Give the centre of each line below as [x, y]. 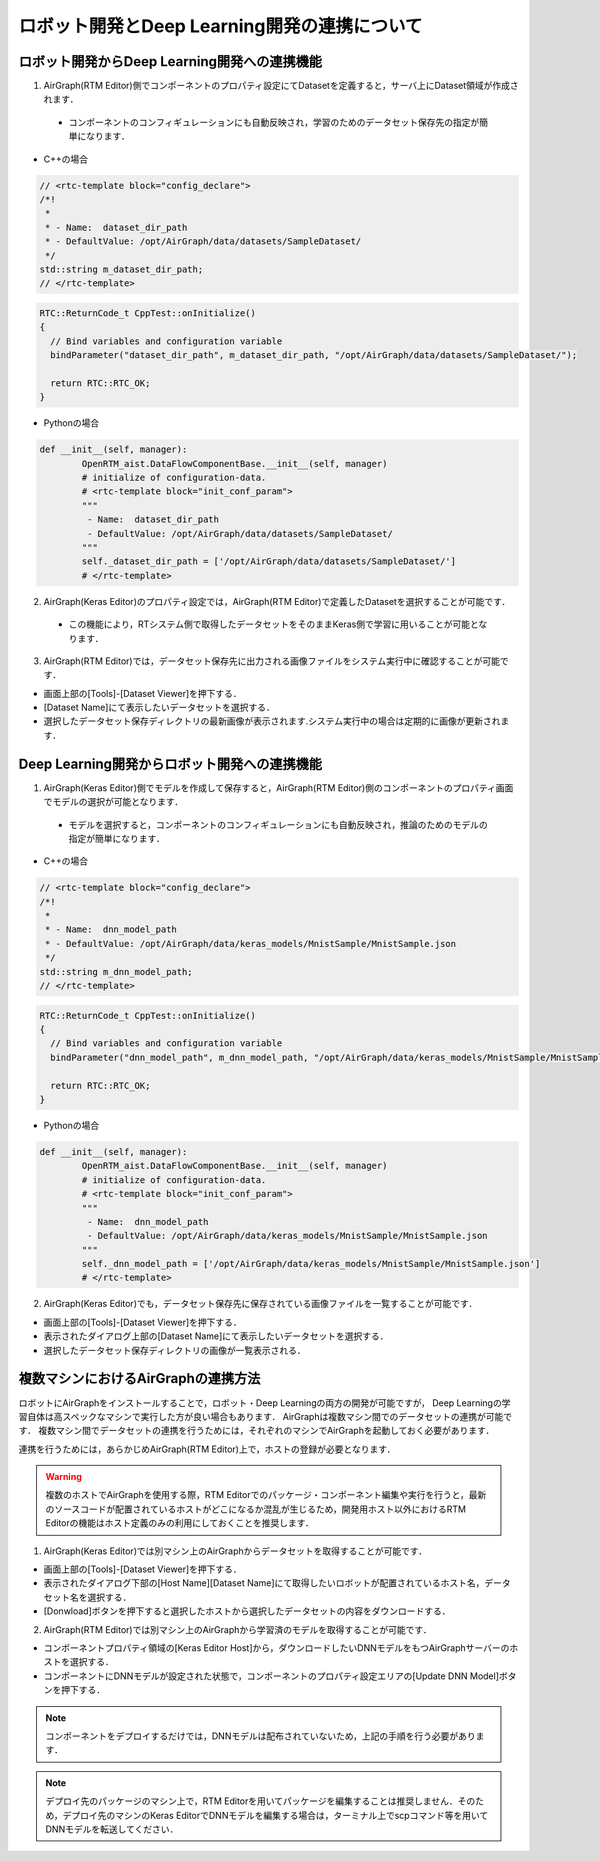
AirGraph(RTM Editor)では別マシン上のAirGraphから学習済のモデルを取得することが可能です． [237, 1629]
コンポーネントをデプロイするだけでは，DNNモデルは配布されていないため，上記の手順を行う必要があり [261, 1736]
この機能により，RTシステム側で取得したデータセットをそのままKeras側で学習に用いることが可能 [269, 624]
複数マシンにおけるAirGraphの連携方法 [139, 1378]
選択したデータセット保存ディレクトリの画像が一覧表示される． [175, 1350]
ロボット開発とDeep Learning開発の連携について [220, 26]
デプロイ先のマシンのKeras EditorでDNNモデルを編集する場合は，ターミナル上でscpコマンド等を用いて [275, 1815]
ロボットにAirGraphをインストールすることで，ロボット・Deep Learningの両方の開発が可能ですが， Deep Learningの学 [264, 1402]
